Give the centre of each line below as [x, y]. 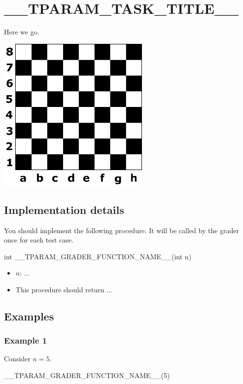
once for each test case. [39, 240]
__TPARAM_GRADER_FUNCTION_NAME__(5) [87, 375]
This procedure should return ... [64, 289]
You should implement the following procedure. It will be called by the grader [122, 230]
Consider [17, 359]
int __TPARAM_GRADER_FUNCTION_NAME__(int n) [98, 256]
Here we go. [22, 32]
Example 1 [26, 340]
